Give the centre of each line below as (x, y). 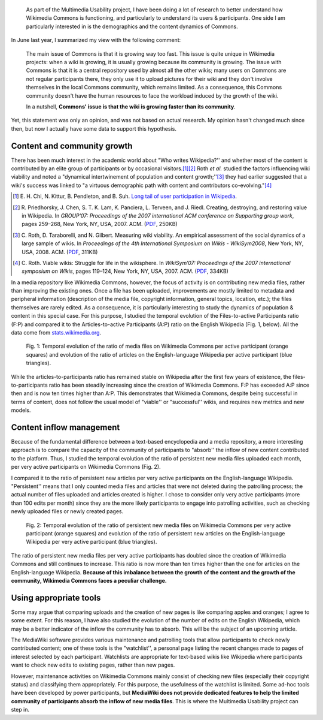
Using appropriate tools (56, 597)
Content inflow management (65, 427)
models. (21, 410)
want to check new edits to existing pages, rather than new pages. (93, 665)
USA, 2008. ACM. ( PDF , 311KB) (60, 252)
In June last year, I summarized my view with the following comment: (96, 40)
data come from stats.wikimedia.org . (56, 333)
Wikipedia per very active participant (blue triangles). (92, 542)
